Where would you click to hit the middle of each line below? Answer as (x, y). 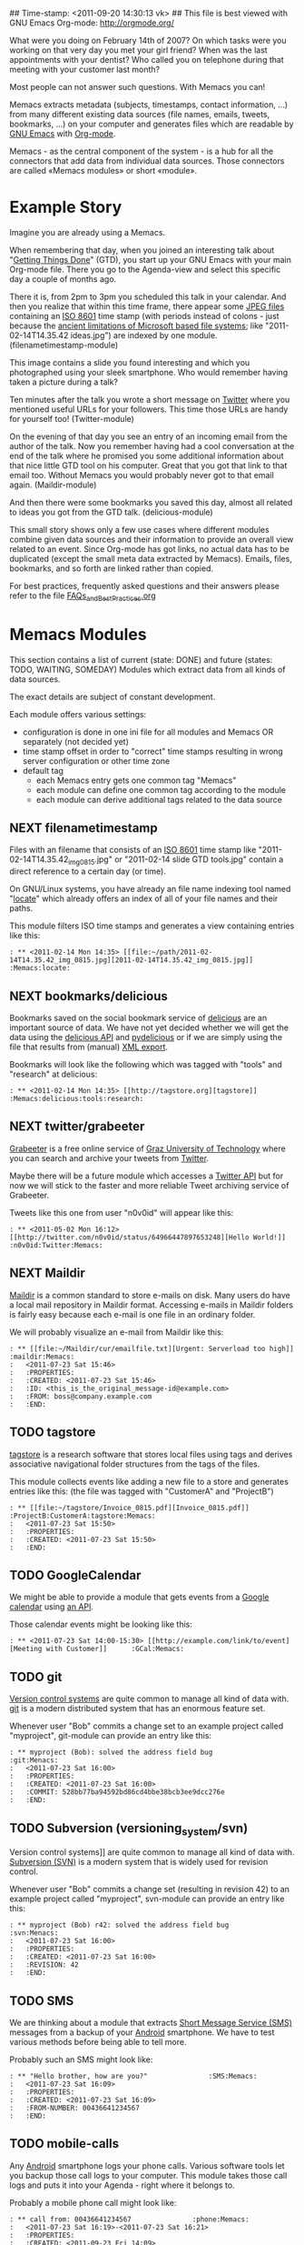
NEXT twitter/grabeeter (77, 1127)
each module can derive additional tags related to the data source (159, 799)
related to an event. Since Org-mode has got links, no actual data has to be (150, 548)
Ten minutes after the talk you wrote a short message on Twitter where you (150, 399)
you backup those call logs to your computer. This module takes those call (148, 2175)
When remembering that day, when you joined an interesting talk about (142, 250)
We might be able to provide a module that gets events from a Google (139, 1597)
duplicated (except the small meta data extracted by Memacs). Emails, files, (151, 558)
